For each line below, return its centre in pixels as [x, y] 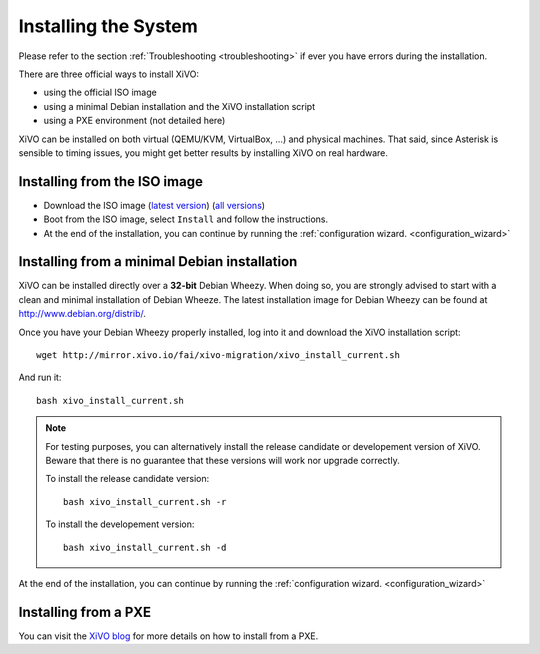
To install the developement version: [120, 524]
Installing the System [108, 26]
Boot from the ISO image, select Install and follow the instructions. [186, 219]
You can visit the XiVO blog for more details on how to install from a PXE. [168, 636]
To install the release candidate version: [127, 479]
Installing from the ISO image [111, 181]
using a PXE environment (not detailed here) [134, 121]
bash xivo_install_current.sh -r [145, 501]
